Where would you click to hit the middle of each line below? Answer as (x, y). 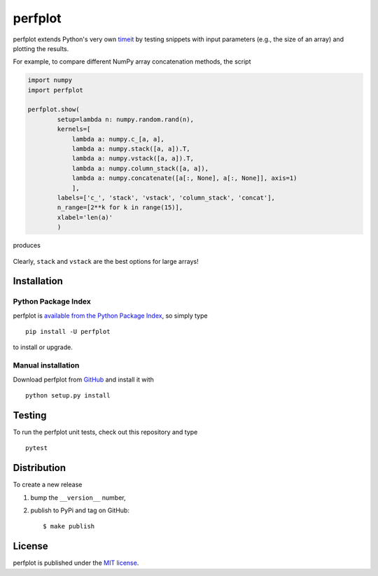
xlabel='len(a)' (85, 217)
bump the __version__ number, (78, 498)
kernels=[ (74, 129)
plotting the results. (41, 48)
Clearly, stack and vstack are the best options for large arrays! (106, 261)
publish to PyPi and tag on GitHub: (80, 510)
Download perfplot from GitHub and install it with (83, 379)
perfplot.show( (54, 110)
